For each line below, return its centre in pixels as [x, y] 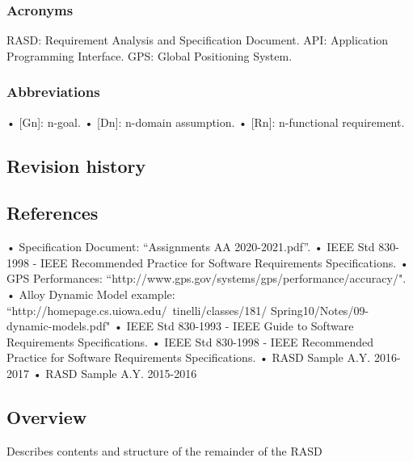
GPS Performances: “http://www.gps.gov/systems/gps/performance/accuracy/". [206, 278]
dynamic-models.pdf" [59, 326]
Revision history [76, 165]
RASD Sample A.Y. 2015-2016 [121, 373]
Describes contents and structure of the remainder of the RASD [164, 450]
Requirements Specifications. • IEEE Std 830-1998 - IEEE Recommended [190, 341]
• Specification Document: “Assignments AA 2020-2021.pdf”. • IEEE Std [191, 247]
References [53, 213]
